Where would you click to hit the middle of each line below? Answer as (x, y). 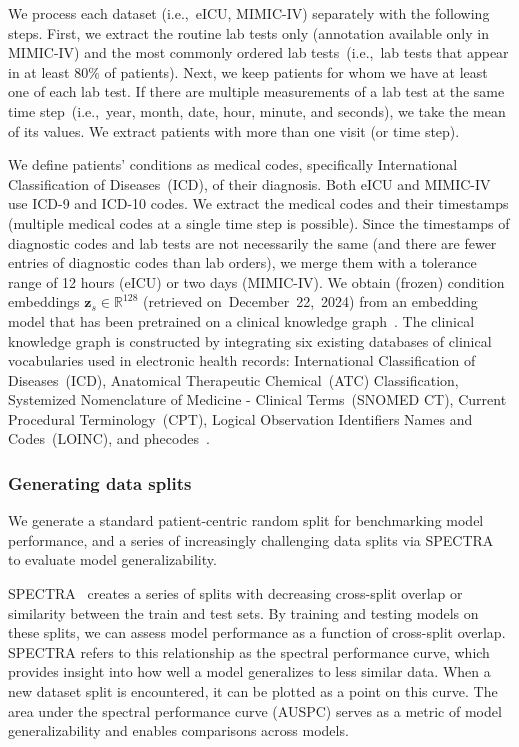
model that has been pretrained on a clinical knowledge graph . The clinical (241, 320)
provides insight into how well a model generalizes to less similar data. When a (249, 671)
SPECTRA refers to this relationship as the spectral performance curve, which (249, 651)
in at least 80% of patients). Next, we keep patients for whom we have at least (248, 71)
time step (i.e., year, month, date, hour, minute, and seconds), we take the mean (257, 110)
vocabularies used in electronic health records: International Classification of (242, 360)
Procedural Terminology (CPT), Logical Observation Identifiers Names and (240, 418)
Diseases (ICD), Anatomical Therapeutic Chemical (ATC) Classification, (233, 379)
